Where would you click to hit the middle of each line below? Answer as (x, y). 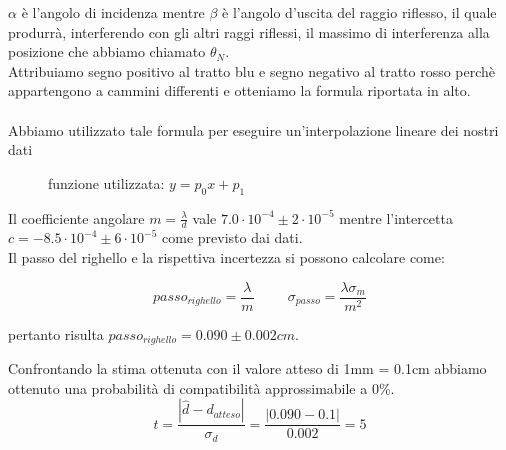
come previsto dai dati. (232, 237)
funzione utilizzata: (106, 182)
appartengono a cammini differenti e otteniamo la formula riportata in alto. (239, 90)
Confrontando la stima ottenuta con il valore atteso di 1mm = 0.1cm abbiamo (247, 368)
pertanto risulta (56, 333)
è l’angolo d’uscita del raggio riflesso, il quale (359, 12)
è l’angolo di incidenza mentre (113, 12)
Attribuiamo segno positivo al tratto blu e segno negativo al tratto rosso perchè (252, 70)
